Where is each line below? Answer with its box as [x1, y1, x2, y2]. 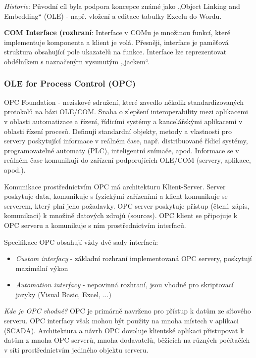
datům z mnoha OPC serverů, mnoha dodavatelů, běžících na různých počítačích [4, 335, 250, 345]
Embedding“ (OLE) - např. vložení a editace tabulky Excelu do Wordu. [4, 10, 222, 21]
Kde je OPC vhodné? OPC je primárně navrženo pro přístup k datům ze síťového [4, 306, 251, 316]
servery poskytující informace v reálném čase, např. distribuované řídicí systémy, [4, 135, 248, 146]
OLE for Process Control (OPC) [4, 77, 136, 89]
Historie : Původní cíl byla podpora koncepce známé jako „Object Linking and [4, 1, 240, 11]
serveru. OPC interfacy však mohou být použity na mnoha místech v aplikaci [4, 315, 239, 326]
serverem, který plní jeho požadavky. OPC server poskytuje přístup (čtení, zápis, [4, 200, 250, 211]
